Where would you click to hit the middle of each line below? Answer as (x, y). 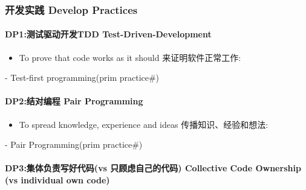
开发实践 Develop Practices (71, 9)
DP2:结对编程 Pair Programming (74, 101)
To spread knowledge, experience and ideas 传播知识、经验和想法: (144, 124)
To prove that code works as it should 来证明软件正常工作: (130, 57)
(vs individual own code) (57, 180)
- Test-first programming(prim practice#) (82, 78)
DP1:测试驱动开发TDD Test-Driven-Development (108, 34)
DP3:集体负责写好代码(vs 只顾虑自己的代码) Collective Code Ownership (153, 168)
